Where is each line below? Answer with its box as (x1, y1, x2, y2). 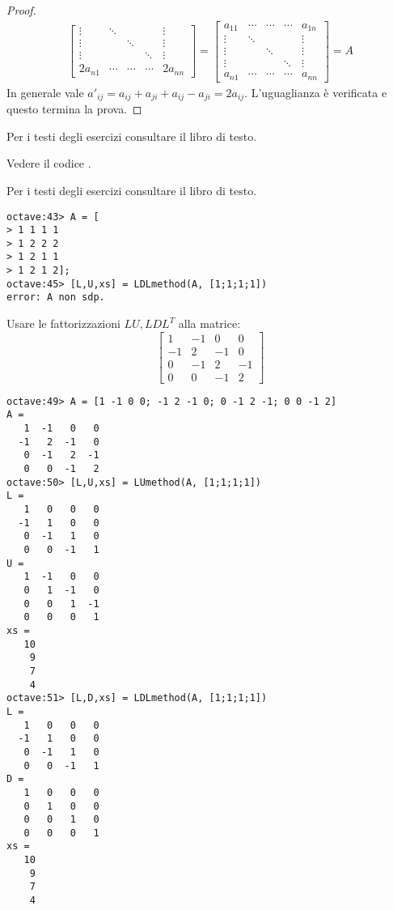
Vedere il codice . (6, 155, 91, 172)
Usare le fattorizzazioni (6, 315, 120, 332)
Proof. (6, 2, 36, 18)
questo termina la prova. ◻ (6, 100, 142, 117)
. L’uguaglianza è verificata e (244, 83, 387, 100)
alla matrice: (178, 315, 241, 332)
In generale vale (6, 83, 84, 100)
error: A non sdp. (6, 291, 105, 304)
